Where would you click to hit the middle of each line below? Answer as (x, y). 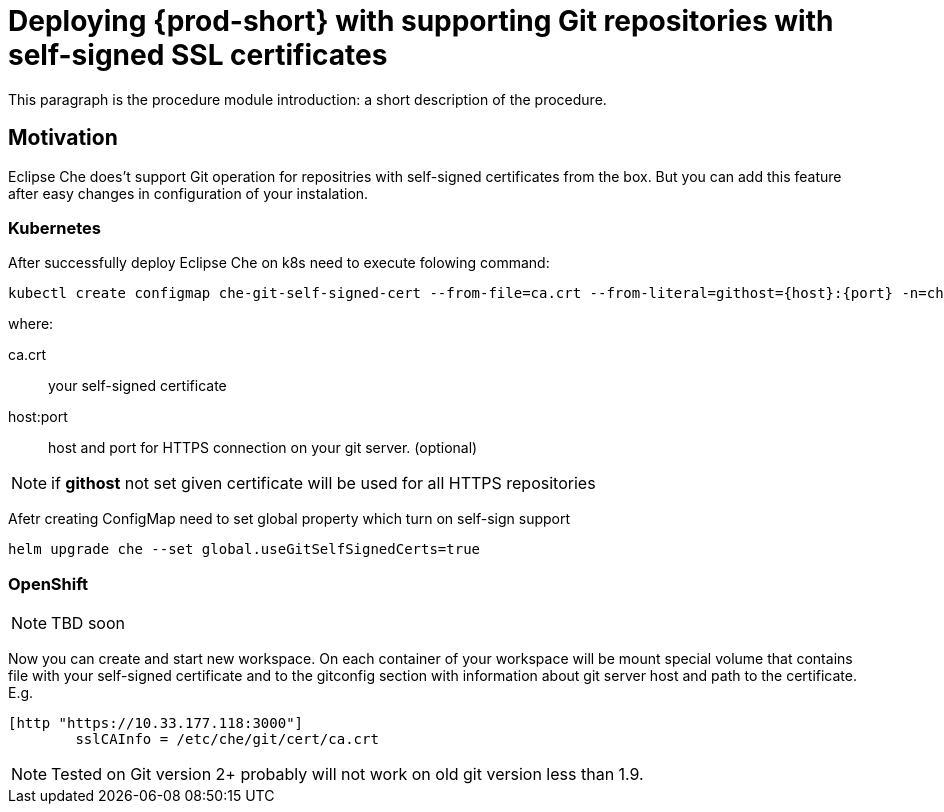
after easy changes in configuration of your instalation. (188, 193)
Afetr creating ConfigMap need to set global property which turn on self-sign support (289, 519)
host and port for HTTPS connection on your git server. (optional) (263, 448)
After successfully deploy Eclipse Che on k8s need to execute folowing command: (279, 263)
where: (31, 324)
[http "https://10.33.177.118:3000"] (156, 723)
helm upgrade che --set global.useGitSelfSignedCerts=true (244, 549)
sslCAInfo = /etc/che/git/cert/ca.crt (227, 739)
